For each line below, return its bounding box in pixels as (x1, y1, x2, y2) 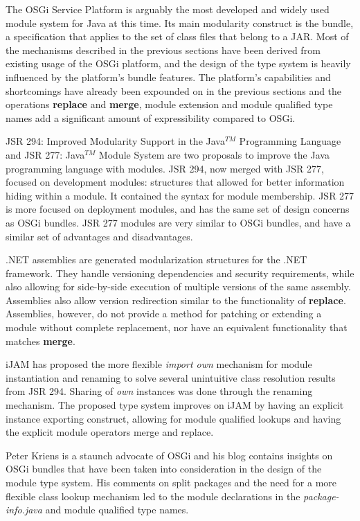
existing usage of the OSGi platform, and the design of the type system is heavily (6, 56, 351, 71)
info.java (6, 502, 42, 517)
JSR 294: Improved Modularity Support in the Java (6, 134, 225, 148)
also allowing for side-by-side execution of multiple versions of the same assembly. (6, 279, 351, 294)
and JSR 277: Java (6, 147, 85, 161)
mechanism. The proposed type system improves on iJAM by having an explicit (6, 398, 344, 412)
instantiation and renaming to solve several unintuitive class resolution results (6, 370, 336, 385)
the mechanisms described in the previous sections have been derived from (6, 42, 321, 57)
